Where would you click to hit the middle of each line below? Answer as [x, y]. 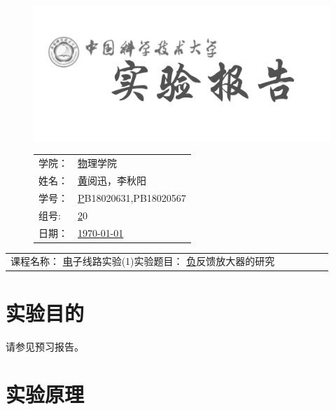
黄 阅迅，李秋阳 [112, 180]
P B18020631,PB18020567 [132, 197]
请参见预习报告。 [45, 346]
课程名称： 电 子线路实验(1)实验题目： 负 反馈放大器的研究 [143, 261]
